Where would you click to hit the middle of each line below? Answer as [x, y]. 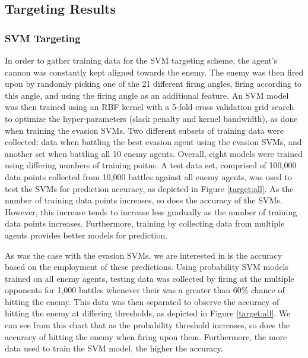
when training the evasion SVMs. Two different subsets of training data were [144, 130]
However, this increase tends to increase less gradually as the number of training [151, 211]
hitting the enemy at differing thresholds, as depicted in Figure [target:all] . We [148, 313]
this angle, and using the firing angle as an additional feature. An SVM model [147, 95]
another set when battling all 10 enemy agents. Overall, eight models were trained [154, 153]
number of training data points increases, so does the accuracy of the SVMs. [144, 200]
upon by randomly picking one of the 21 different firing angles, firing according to [153, 84]
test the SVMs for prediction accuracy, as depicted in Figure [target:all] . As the [149, 188]
